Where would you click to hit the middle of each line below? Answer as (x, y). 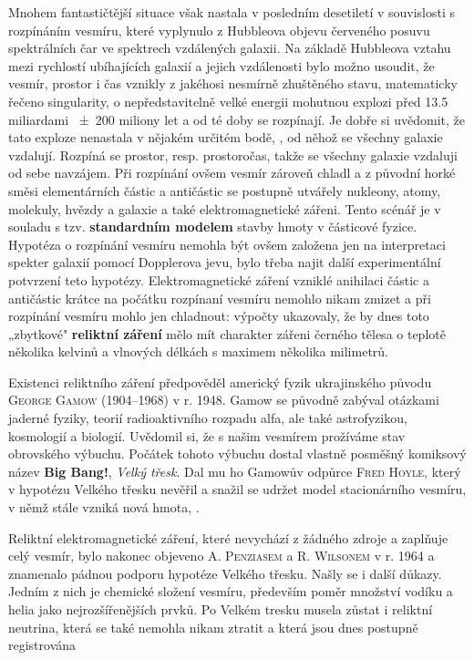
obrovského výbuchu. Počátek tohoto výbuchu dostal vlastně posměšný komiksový (237, 454)
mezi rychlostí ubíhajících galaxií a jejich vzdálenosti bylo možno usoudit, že (222, 65)
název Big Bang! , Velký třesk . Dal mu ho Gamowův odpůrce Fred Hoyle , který (235, 471)
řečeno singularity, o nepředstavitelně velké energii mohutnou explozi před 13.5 (228, 101)
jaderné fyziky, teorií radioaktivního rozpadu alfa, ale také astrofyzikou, (208, 418)
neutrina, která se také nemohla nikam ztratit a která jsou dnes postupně (213, 627)
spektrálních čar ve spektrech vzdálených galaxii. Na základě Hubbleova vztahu (230, 48)
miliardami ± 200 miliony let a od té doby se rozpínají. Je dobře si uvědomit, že (237, 119)
